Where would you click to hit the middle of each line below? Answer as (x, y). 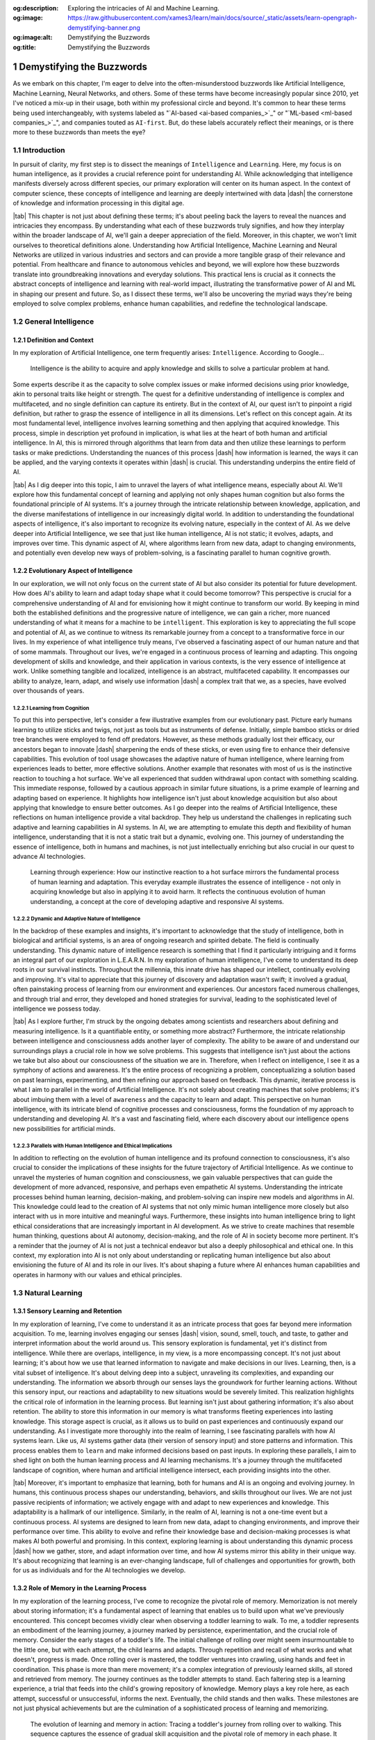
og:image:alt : (33, 38)
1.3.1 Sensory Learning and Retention (67, 1311)
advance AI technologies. (49, 856)
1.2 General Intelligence (53, 322)
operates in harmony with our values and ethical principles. (98, 1274)
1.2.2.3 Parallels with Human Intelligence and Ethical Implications (93, 1146)
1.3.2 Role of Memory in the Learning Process (80, 1588)
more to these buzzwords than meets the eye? (79, 132)
